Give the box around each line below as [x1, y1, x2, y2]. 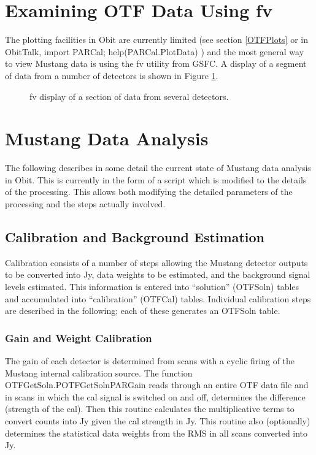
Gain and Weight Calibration [5, 330, 152, 345]
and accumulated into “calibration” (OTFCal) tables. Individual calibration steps [5, 292, 311, 305]
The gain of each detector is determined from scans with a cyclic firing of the [5, 354, 295, 367]
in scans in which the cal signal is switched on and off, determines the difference [5, 390, 306, 403]
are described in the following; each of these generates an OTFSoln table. [5, 304, 280, 317]
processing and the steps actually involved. [5, 197, 166, 210]
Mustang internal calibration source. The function [5, 366, 193, 379]
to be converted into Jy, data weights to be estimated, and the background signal [5, 268, 310, 281]
